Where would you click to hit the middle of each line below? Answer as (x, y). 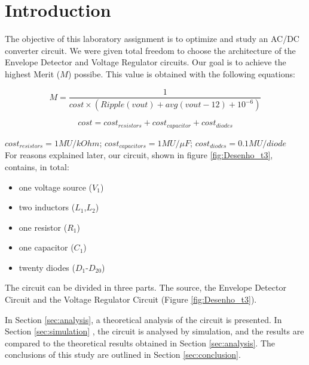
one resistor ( (43, 227)
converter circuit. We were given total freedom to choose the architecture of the (150, 50)
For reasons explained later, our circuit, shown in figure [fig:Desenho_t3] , (139, 155)
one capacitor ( (46, 247)
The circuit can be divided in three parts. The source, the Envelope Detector (146, 287)
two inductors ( (47, 207)
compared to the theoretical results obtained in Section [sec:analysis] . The (140, 343)
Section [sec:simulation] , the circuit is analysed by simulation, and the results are (154, 331)
